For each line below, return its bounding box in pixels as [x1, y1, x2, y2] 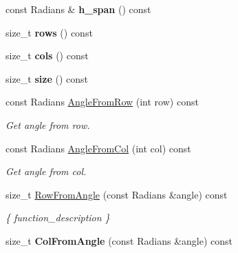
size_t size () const [6, 71, 88, 85]
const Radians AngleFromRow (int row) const [6, 94, 199, 109]
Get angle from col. [6, 164, 87, 179]
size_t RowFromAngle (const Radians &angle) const [6, 187, 228, 201]
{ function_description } [6, 210, 110, 225]
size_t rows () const [6, 25, 93, 39]
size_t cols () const [6, 48, 89, 63]
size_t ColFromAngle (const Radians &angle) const [6, 233, 233, 247]
